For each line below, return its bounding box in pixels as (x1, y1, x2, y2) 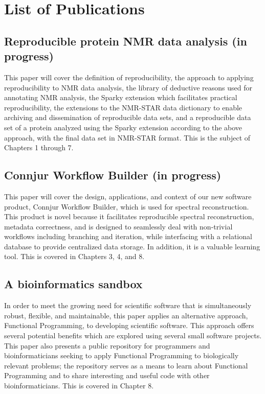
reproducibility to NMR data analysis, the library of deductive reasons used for (4, 82, 253, 92)
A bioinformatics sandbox (4, 276, 143, 292)
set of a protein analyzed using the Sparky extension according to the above (4, 122, 242, 132)
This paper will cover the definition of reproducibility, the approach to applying (4, 72, 254, 82)
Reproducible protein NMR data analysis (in (4, 33, 247, 49)
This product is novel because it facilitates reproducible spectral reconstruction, (4, 211, 254, 222)
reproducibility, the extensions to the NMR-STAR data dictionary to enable (4, 102, 242, 112)
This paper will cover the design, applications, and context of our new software (4, 191, 252, 201)
